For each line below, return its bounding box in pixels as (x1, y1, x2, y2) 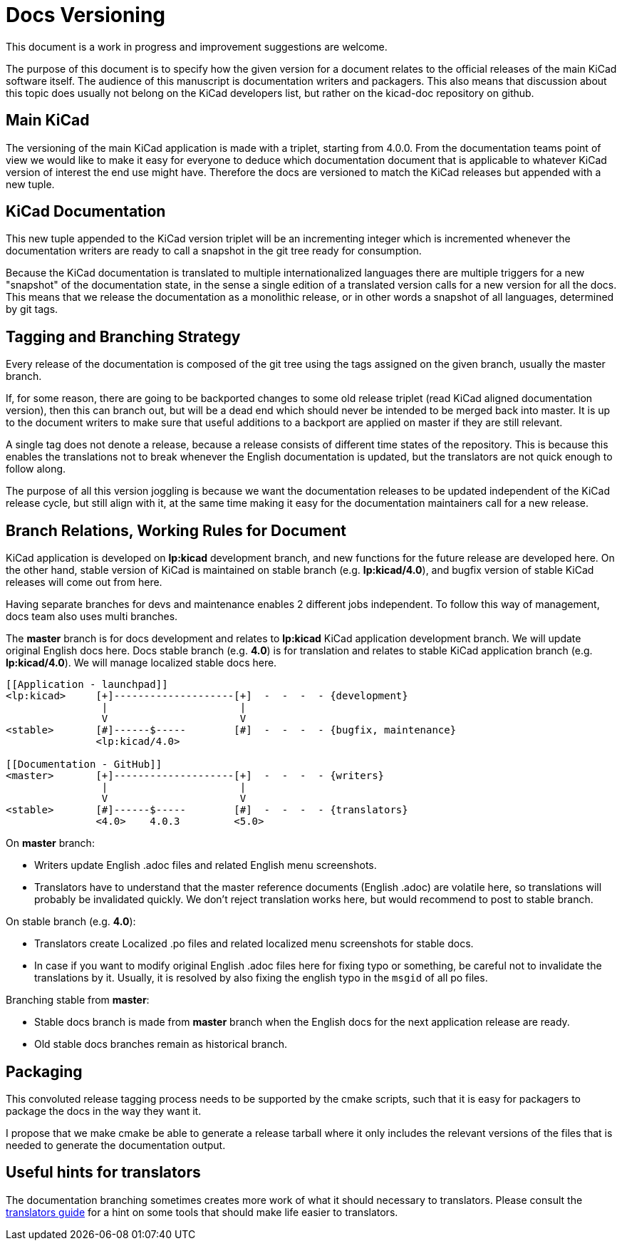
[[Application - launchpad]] (6, 679, 168, 691)
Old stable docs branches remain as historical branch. (34, 1038, 288, 1051)
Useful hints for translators (6, 1163, 201, 1182)
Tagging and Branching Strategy (6, 327, 241, 346)
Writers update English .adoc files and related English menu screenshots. (34, 859, 377, 872)
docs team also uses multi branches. (6, 610, 178, 623)
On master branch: (6, 837, 95, 850)
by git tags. (6, 303, 58, 316)
